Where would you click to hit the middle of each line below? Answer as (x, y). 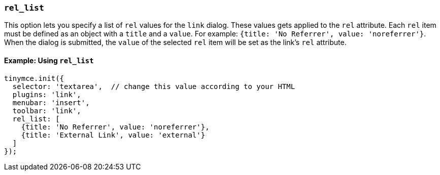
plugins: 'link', (47, 94)
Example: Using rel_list (49, 60)
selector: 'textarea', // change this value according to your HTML (154, 86)
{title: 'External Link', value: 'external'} (113, 135)
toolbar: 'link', (47, 111)
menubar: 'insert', (51, 102)
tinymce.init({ (34, 78)
